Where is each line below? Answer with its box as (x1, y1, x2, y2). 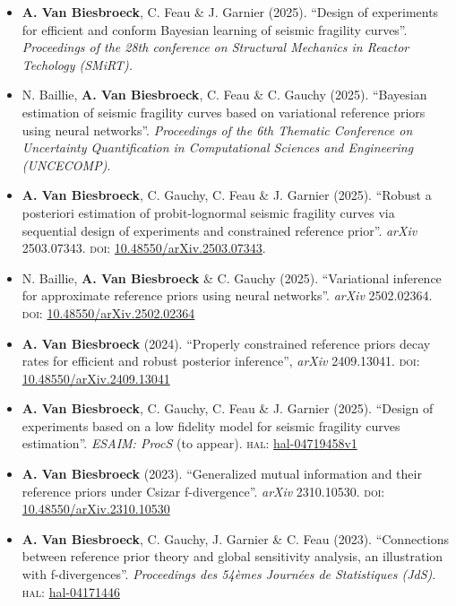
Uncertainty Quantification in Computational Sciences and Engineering (22, 138, 414, 157)
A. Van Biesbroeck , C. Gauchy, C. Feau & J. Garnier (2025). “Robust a (22, 186, 432, 204)
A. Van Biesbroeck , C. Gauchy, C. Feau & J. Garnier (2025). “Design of (22, 399, 434, 418)
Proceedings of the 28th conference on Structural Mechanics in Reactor (22, 38, 409, 56)
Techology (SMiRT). (22, 55, 133, 74)
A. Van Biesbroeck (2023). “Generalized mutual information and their (22, 464, 422, 483)
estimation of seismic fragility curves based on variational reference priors (22, 102, 426, 121)
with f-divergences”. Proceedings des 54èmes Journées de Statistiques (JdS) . (22, 565, 436, 584)
